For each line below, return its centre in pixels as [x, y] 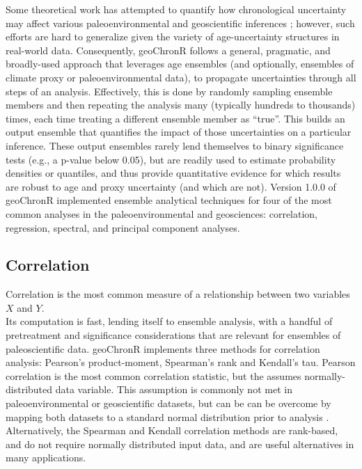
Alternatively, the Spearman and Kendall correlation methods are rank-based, [172, 430]
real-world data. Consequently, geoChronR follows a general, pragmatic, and [168, 50]
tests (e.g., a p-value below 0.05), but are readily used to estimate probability [171, 159]
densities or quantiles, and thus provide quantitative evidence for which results [173, 173]
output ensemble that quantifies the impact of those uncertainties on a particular [179, 132]
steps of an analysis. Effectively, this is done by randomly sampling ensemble [169, 91]
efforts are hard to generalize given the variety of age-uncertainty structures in [173, 37]
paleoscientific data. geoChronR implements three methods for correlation [163, 348]
